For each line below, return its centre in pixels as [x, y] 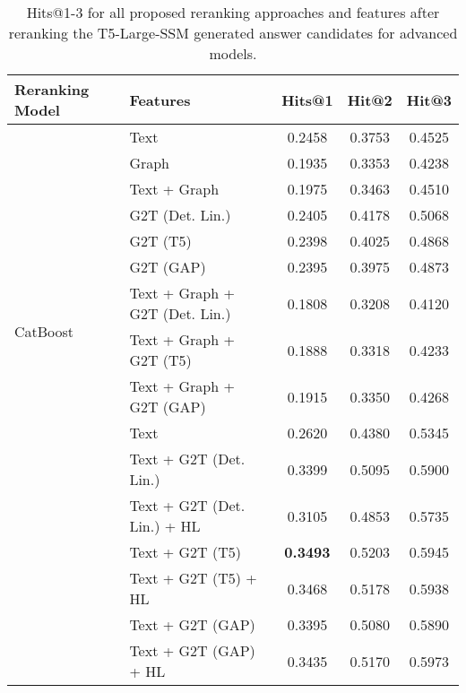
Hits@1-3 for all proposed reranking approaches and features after [233, 12]
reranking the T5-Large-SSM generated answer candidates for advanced [233, 33]
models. [233, 53]
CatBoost [44, 331]
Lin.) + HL [165, 526]
